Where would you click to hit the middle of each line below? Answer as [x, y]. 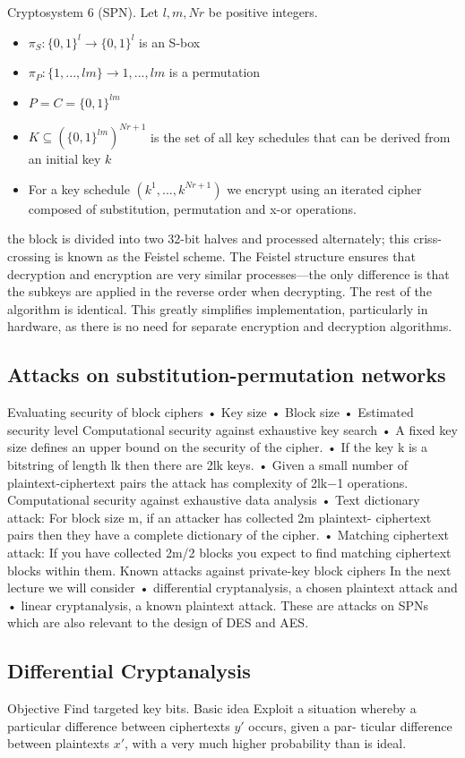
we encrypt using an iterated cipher [324, 188]
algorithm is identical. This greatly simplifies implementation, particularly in [218, 308]
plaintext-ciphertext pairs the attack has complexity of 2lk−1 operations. [208, 482]
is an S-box [170, 42]
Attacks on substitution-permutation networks [227, 375]
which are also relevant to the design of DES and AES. [158, 622]
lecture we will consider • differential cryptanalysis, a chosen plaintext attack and [232, 588]
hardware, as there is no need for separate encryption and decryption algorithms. [230, 326]
